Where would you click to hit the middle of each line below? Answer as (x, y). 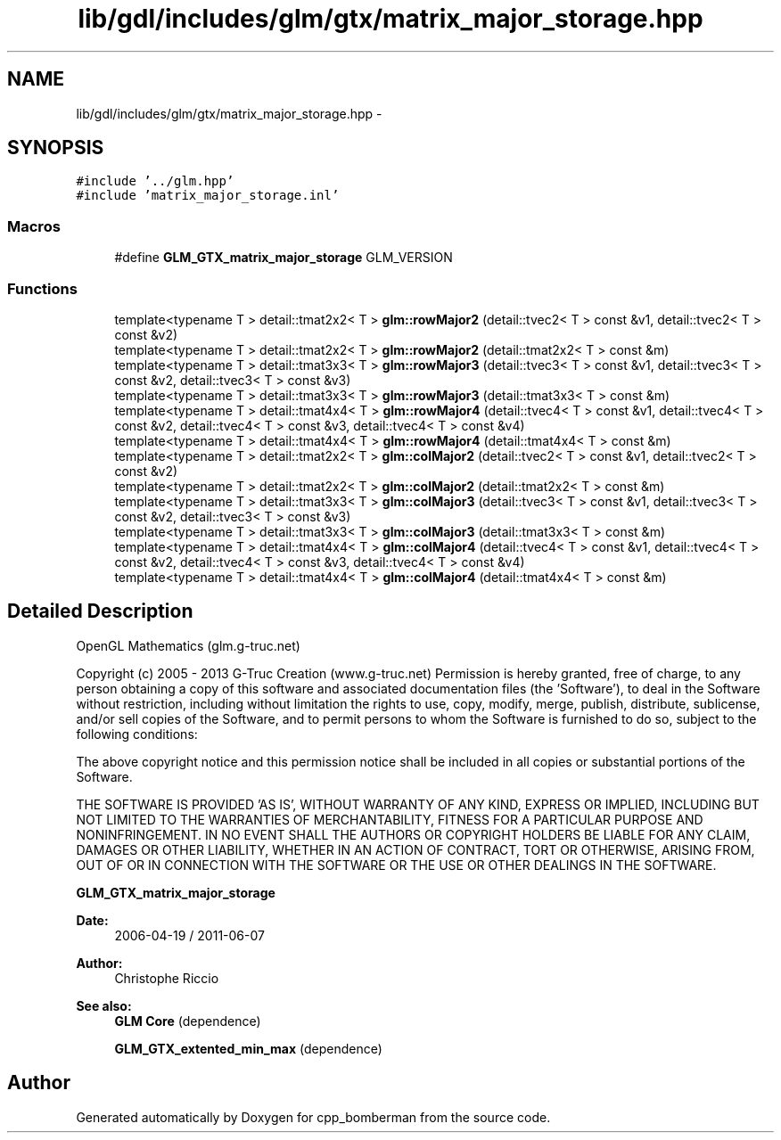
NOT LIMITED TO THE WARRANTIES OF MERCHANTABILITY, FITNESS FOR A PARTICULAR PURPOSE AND (390, 819)
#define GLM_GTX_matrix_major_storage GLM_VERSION (284, 258)
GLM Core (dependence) (188, 1021)
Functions (42, 288)
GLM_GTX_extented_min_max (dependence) (248, 1048)
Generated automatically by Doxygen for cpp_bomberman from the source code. (313, 1117)
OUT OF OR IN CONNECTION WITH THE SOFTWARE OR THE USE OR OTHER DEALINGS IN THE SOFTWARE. (396, 865)
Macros (34, 226)
